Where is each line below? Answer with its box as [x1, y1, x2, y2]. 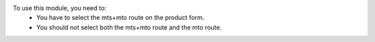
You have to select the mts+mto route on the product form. [36, 14, 205, 22]
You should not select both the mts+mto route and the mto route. [36, 23, 222, 31]
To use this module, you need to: [12, 4, 107, 12]
